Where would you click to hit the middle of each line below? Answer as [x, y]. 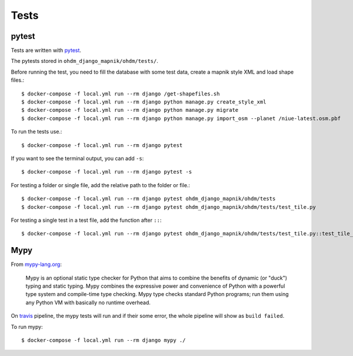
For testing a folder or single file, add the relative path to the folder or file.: [101, 185]
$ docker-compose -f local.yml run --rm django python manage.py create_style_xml [144, 102]
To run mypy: [27, 327]
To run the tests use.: [36, 132]
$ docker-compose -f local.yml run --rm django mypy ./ [104, 340]
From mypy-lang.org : [36, 264]
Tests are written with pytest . [46, 51]
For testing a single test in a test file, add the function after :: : [86, 220]
